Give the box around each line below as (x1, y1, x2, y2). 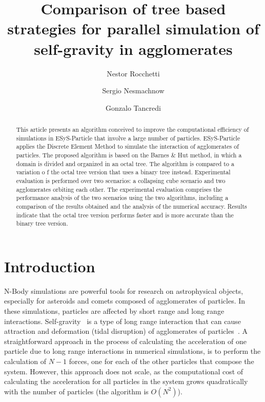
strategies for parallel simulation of (7, 18, 259, 39)
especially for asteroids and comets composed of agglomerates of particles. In (4, 295, 246, 306)
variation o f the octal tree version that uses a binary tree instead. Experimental (16, 168, 231, 176)
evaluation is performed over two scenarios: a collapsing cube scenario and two (16, 176, 226, 185)
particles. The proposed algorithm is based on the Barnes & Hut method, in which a (16, 151, 242, 159)
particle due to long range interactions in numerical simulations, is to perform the (4, 346, 261, 356)
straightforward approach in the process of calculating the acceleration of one (4, 335, 247, 346)
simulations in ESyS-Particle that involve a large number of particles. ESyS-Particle (16, 133, 240, 142)
